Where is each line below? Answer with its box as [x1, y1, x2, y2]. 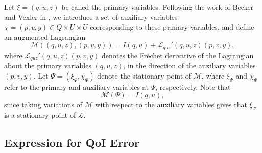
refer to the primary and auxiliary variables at [4, 81, 149, 92]
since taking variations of [4, 99, 83, 110]
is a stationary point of [4, 110, 76, 120]
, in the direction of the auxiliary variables [123, 60, 256, 71]
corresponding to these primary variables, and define [90, 21, 254, 32]
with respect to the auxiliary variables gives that [95, 99, 247, 110]
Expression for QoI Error [4, 135, 140, 150]
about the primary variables [4, 60, 91, 71]
